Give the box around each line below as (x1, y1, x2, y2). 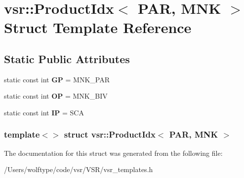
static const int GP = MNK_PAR (4, 74, 110, 84)
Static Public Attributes (4, 51, 130, 66)
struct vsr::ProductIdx (64, 128, 156, 141)
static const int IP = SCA (4, 107, 84, 117)
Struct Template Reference (4, 17, 192, 37)
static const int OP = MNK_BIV (4, 91, 108, 101)
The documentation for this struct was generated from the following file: (4, 147, 223, 158)
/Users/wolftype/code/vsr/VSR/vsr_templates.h (4, 164, 153, 175)
